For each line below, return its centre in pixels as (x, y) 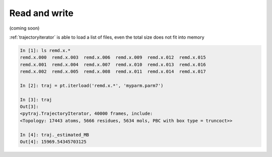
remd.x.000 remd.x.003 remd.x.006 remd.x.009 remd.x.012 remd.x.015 (113, 57)
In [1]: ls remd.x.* (45, 50)
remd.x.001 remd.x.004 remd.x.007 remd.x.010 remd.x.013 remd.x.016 (113, 64)
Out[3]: (29, 107)
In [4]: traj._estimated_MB (54, 135)
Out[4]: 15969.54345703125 (53, 142)
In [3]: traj (36, 100)
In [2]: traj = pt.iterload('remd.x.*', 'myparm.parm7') (92, 86)
